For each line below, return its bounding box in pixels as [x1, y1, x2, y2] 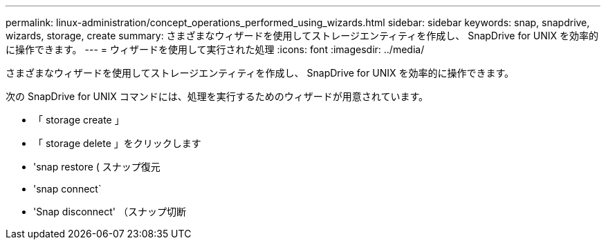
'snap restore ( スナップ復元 [33, 161, 160, 173]
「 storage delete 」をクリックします [33, 137, 201, 149]
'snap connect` [33, 183, 102, 195]
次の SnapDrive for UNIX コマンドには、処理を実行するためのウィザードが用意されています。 [6, 90, 428, 102]
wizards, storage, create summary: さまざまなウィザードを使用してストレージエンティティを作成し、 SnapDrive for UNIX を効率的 [6, 30, 599, 41]
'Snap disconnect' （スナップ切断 [33, 206, 186, 217]
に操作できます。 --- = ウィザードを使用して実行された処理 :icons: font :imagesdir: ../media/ [6, 43, 425, 55]
